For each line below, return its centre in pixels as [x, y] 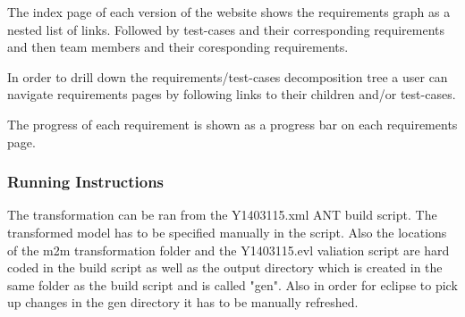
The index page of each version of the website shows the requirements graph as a [229, 12]
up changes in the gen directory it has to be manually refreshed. [183, 302]
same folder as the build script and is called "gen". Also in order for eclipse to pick [232, 284]
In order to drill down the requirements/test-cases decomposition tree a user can [228, 76]
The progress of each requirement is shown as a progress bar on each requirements [232, 124]
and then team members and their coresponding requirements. [178, 47]
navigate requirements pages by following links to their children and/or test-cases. [232, 94]
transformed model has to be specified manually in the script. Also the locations [227, 232]
